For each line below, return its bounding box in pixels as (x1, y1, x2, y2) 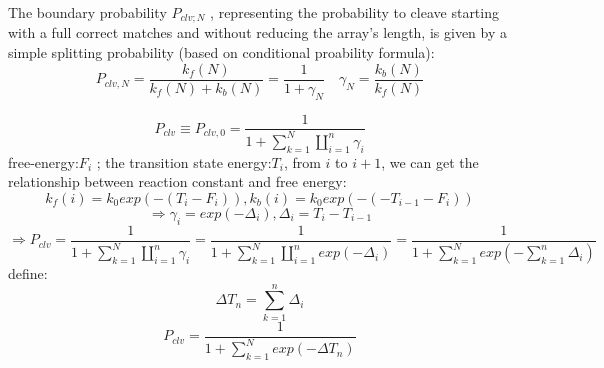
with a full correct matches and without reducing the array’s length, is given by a (8, 22, 507, 43)
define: (8, 263, 48, 284)
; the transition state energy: (96, 151, 272, 172)
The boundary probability (8, 2, 167, 22)
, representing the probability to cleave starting (210, 2, 499, 22)
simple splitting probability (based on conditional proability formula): (8, 42, 435, 63)
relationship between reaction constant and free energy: (8, 171, 347, 192)
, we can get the (381, 151, 479, 172)
